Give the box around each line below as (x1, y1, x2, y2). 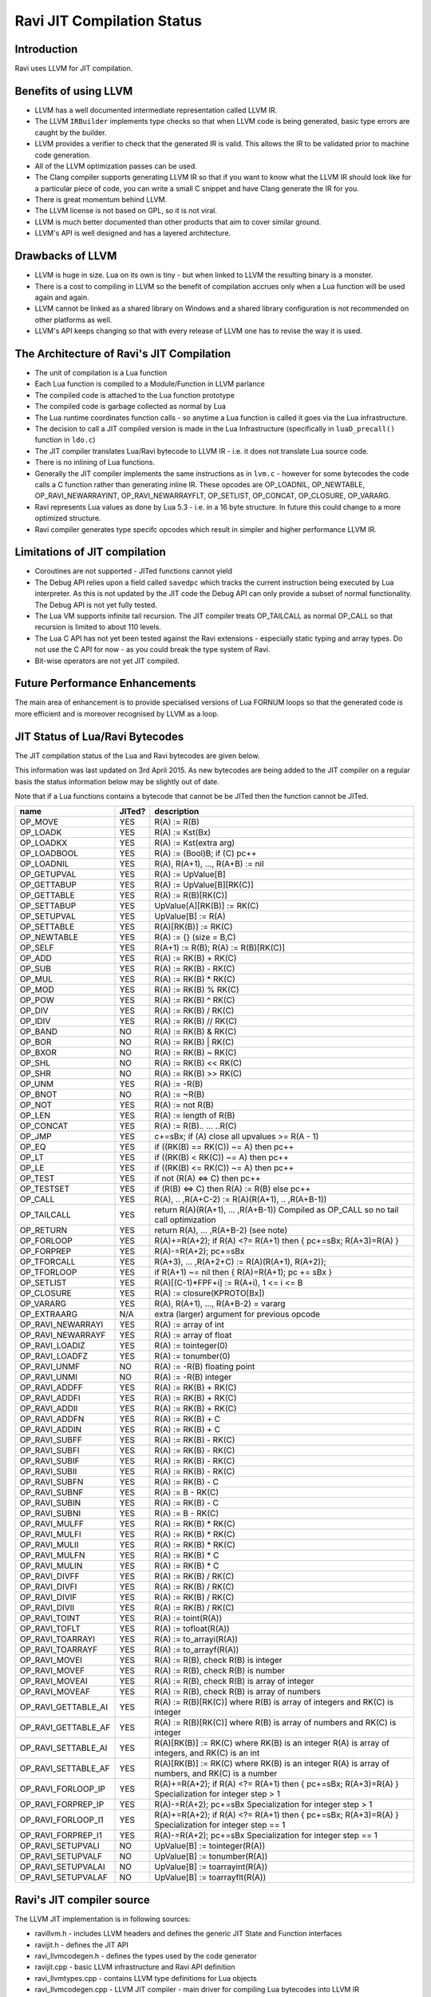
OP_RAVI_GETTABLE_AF (19, 1722, 111, 1733)
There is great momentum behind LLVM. (34, 195, 168, 204)
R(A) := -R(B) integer (154, 1372, 232, 1383)
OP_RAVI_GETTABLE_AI (19, 1701, 108, 1713)
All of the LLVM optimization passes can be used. (34, 161, 197, 171)
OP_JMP (19, 1131, 52, 1142)
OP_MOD (19, 984, 55, 995)
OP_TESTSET (19, 1183, 70, 1194)
